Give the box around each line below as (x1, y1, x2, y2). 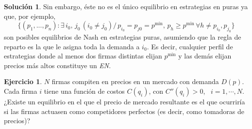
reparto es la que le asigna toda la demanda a (4, 41, 140, 51)
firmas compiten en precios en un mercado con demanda (51, 76, 219, 86)
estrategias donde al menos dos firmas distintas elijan (4, 51, 162, 61)
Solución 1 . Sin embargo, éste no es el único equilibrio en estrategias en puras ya (4, 1, 248, 11)
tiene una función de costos (44, 86, 125, 96)
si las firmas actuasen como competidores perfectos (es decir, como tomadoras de (4, 106, 244, 116)
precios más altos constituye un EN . (4, 60, 111, 70)
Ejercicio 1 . (4, 76, 42, 86)
